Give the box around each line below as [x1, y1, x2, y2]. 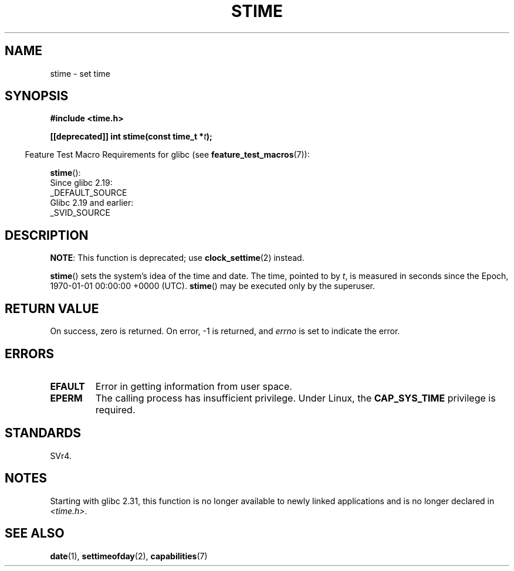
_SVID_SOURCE [50, 208, 110, 218]
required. [95, 403, 136, 416]
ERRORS [5, 346, 55, 361]
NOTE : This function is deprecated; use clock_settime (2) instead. [50, 253, 305, 263]
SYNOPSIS [5, 89, 69, 104]
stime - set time [50, 68, 110, 79]
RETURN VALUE [5, 301, 99, 316]
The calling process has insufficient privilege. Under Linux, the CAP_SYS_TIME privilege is [95, 392, 496, 404]
